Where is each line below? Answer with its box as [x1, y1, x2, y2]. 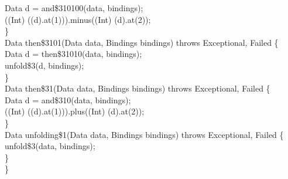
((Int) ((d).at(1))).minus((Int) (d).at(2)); [5, 13, 151, 25]
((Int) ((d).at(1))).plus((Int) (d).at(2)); [5, 105, 145, 117]
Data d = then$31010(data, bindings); [5, 48, 142, 60]
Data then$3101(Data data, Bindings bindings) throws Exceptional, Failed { [5, 36, 279, 48]
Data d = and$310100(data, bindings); [5, 2, 143, 13]
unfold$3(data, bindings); [5, 140, 95, 152]
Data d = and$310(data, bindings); [5, 93, 131, 106]
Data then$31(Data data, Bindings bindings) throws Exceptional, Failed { [5, 82, 270, 94]
